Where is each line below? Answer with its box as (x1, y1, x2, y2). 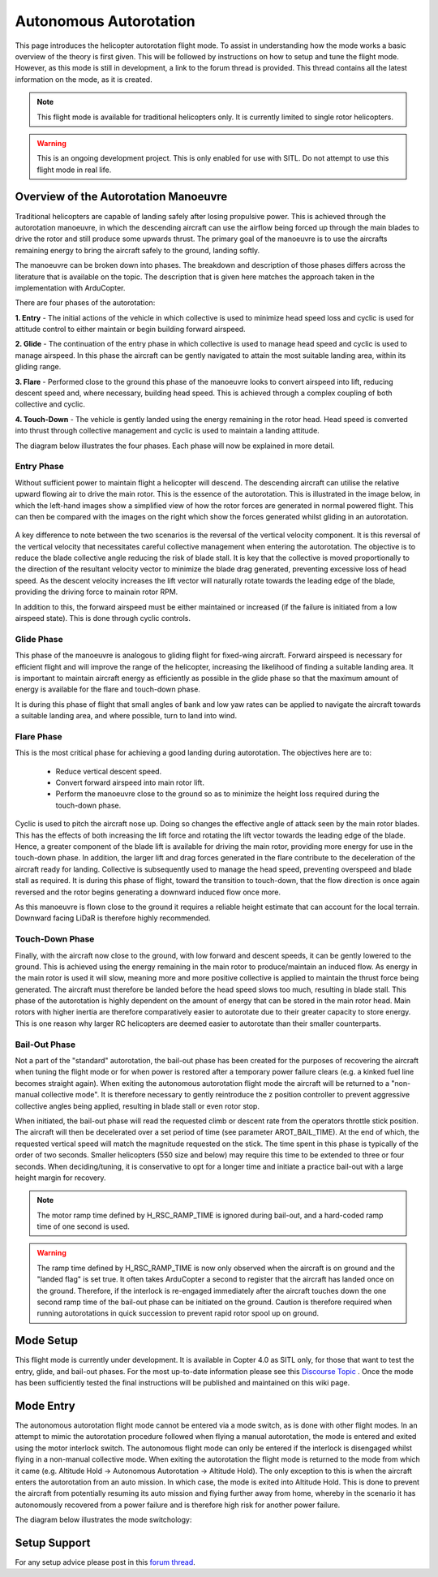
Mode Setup (15, 1334, 79, 1347)
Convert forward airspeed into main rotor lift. (55, 778, 204, 787)
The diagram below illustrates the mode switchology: (15, 1515, 192, 1525)
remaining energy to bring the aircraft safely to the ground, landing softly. (15, 245, 260, 255)
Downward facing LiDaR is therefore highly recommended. (15, 913, 211, 923)
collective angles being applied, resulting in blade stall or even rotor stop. (15, 1101, 260, 1111)
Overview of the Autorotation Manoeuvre (15, 190, 228, 204)
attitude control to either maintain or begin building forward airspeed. (15, 325, 247, 334)
